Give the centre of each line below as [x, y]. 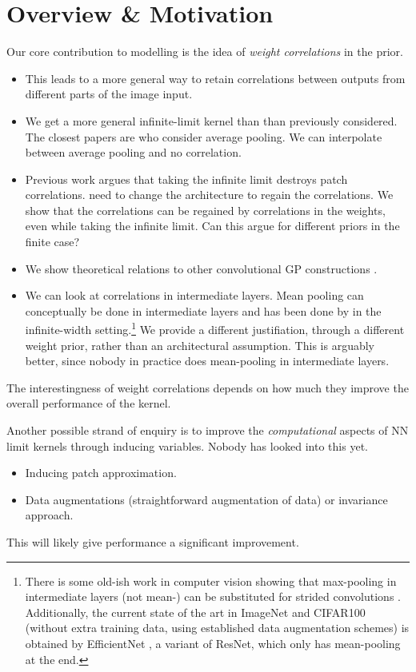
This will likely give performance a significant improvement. [153, 542]
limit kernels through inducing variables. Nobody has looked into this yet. [187, 445]
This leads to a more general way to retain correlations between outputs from [215, 78]
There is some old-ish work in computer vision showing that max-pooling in [211, 581]
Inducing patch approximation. [101, 473]
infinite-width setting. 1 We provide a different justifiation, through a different [215, 328]
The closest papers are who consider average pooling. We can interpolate [204, 136]
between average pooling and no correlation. [133, 152]
